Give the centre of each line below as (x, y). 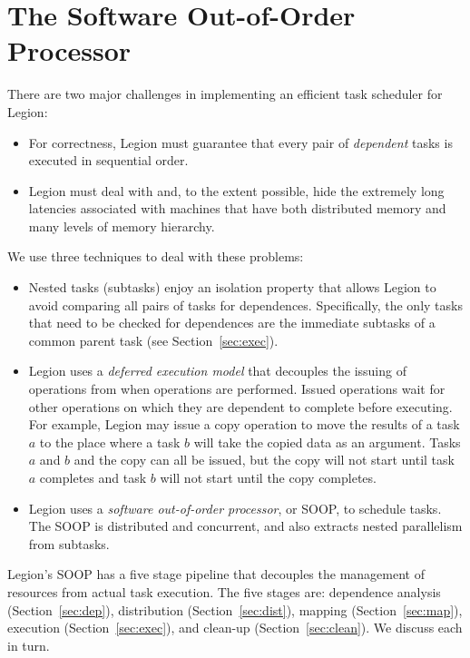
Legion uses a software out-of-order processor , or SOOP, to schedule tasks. (235, 508)
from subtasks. (69, 543)
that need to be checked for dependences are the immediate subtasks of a (232, 323)
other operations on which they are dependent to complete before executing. (240, 406)
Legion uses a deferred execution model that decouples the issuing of (217, 371)
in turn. (29, 645)
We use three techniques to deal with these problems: (156, 256)
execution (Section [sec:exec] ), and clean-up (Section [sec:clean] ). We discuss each (235, 628)
